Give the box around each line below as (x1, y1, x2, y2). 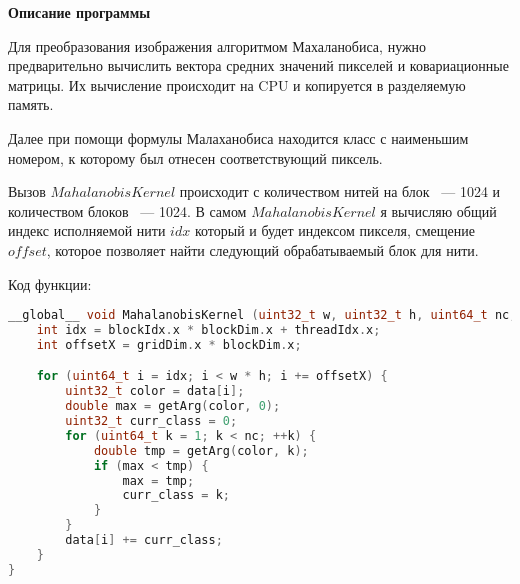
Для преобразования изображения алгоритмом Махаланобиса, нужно (8, 35, 427, 56)
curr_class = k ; (122, 488, 230, 503)
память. (8, 94, 54, 115)
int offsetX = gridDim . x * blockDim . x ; (36, 337, 302, 352)
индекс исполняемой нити (8, 220, 166, 241)
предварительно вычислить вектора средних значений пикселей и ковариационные (8, 55, 509, 76)
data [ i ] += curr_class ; (65, 533, 223, 548)
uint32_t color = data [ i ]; (65, 384, 245, 399)
